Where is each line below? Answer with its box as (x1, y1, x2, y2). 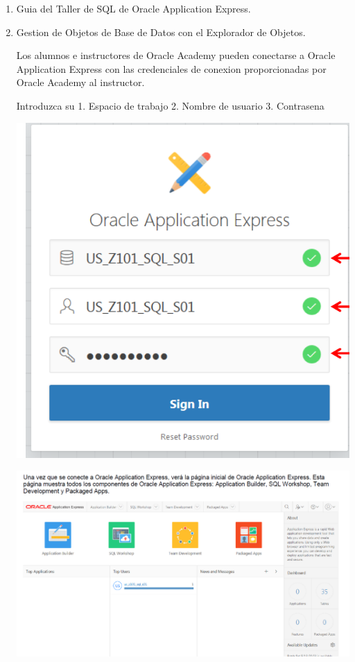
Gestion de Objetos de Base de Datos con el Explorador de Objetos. (16, 24, 306, 39)
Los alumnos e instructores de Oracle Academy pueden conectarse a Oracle (16, 48, 336, 62)
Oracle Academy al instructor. (16, 75, 145, 90)
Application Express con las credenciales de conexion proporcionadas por (16, 61, 327, 76)
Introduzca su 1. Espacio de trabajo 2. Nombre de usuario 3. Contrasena (16, 98, 324, 112)
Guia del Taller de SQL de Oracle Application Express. (16, 1, 251, 15)
